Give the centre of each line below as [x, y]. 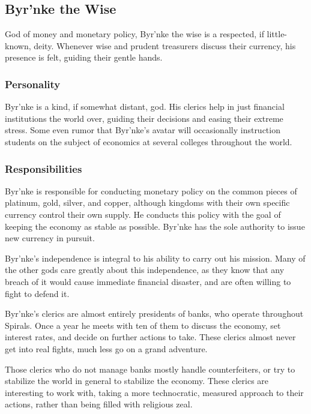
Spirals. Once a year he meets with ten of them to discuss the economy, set [143, 325]
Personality [33, 84]
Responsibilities [44, 168]
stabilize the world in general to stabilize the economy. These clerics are [137, 381]
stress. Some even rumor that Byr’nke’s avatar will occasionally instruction [143, 130]
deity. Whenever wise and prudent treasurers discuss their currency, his [165, 45]
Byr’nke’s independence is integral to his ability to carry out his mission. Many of [155, 258]
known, [18, 45]
